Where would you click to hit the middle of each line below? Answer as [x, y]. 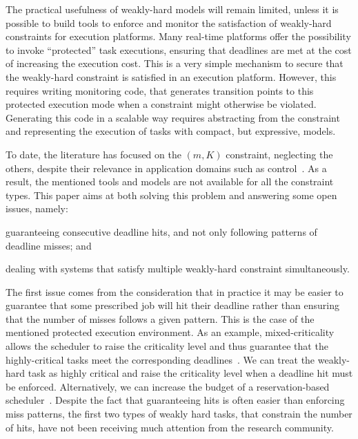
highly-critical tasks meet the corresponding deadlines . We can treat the [160, 359]
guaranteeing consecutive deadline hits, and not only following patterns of [161, 231]
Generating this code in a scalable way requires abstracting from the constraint [173, 117]
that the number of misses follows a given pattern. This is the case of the [160, 318]
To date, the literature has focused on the [93, 154]
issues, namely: [37, 208]
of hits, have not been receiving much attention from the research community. [170, 427]
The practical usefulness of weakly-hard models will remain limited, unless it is [172, 9]
